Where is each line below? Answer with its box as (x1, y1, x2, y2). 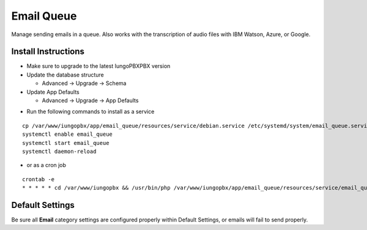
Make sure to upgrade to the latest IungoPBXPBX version (26, 62, 171, 70)
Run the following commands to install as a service (26, 108, 155, 116)
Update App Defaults (26, 88, 80, 95)
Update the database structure (26, 71, 104, 78)
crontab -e (22, 176, 55, 183)
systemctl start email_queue (22, 139, 109, 146)
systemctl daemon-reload (22, 147, 97, 155)
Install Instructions (11, 46, 85, 57)
